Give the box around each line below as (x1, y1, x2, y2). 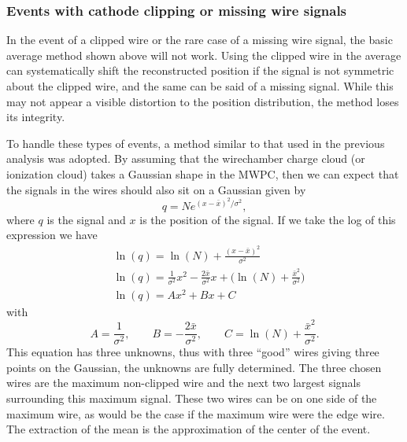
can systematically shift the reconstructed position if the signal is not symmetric (6, 62, 394, 79)
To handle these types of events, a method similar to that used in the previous (6, 134, 385, 151)
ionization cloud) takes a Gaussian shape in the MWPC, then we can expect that (6, 165, 399, 182)
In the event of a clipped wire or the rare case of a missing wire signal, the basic (6, 31, 393, 48)
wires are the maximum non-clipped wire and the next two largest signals (6, 374, 361, 391)
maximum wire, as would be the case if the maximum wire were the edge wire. (6, 405, 385, 422)
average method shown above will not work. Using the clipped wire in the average (6, 46, 401, 63)
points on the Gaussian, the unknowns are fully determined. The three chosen (6, 359, 382, 375)
